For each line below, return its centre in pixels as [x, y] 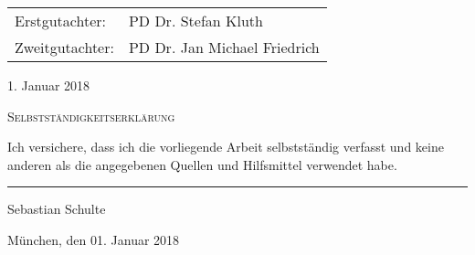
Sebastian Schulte [57, 209]
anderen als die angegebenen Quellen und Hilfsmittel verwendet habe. [202, 164]
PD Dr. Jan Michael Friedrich [224, 47]
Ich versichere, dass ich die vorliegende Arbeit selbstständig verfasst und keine [226, 147]
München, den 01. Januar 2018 [94, 239]
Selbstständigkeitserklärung [91, 116]
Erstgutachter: [60, 21]
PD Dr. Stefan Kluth [195, 21]
